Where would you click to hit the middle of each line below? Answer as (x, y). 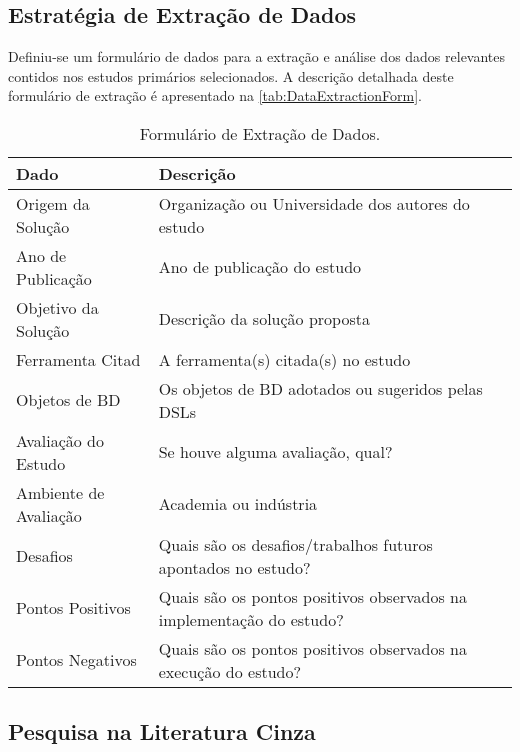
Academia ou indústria (238, 504)
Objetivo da (57, 307)
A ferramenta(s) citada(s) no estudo (284, 359)
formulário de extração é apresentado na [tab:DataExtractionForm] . (215, 95)
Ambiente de (60, 492)
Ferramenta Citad (78, 359)
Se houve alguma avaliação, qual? (275, 452)
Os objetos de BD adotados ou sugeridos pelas (320, 388)
